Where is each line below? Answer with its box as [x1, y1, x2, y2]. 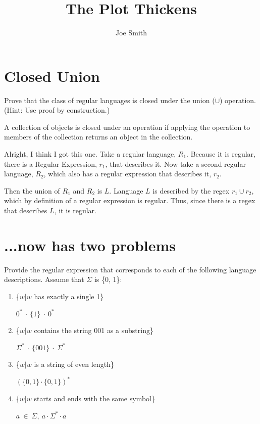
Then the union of [4, 185, 60, 196]
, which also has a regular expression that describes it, [43, 168, 212, 179]
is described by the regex [152, 185, 230, 196]
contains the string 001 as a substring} [34, 325, 153, 336]
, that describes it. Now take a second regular [105, 158, 246, 169]
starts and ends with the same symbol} [34, 393, 155, 403]
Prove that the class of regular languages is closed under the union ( [4, 95, 215, 105]
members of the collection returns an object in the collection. [4, 131, 193, 142]
